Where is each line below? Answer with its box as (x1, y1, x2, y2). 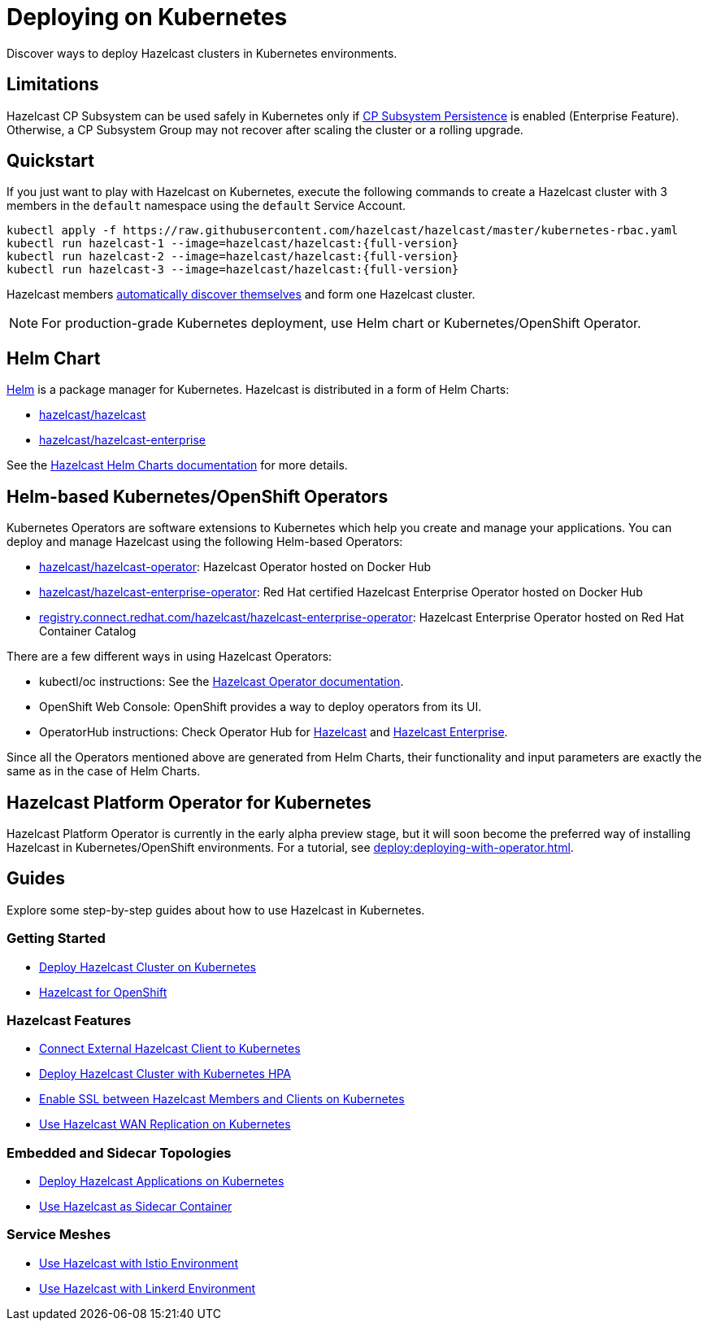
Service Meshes (7, 1226, 111, 1243)
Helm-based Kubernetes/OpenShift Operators (7, 486, 389, 507)
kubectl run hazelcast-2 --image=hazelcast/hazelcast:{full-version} (7, 250, 459, 264)
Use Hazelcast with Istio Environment (39, 1255, 238, 1270)
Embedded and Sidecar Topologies (7, 1144, 232, 1161)
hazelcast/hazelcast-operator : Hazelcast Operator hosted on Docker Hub (39, 560, 432, 574)
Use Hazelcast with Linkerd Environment (39, 1281, 256, 1295)
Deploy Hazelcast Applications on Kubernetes (39, 1174, 285, 1189)
